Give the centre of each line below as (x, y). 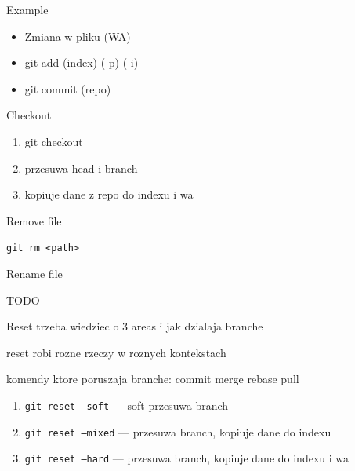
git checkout (54, 141)
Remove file (34, 220)
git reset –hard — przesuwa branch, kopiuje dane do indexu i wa (187, 458)
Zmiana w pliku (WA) (78, 36)
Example (27, 9)
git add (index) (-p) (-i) (82, 62)
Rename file (34, 273)
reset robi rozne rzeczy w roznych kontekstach (116, 352)
